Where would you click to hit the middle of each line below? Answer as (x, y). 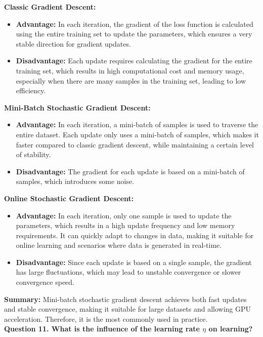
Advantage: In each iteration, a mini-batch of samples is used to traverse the (137, 124)
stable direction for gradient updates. (73, 43)
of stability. (33, 154)
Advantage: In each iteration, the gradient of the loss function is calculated (135, 24)
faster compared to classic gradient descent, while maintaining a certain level (135, 144)
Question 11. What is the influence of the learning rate (102, 329)
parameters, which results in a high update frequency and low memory (125, 225)
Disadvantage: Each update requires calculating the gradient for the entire (134, 61)
